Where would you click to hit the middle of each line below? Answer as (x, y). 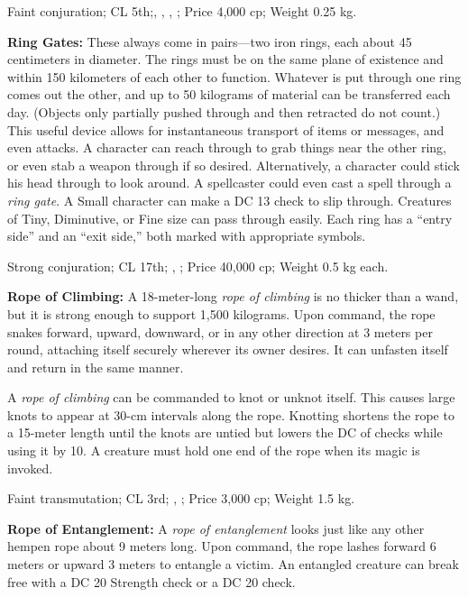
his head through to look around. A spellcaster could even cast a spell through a (229, 183)
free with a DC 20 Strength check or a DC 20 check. (151, 581)
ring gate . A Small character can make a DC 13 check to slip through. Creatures (229, 200)
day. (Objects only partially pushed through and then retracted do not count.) (224, 111)
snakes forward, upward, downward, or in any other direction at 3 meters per (220, 331)
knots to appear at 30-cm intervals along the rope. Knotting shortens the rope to (231, 414)
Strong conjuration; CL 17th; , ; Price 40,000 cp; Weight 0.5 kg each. (198, 266)
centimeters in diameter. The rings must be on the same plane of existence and (225, 59)
